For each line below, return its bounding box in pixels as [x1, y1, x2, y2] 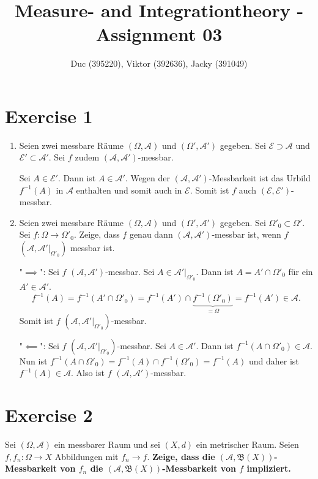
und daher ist [248, 354, 299, 367]
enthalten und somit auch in [76, 183, 182, 196]
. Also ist [71, 366, 105, 379]
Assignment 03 [95, 21, 223, 47]
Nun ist [19, 354, 48, 367]
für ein [288, 265, 313, 277]
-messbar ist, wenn [212, 228, 281, 241]
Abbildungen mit [54, 450, 119, 462]
